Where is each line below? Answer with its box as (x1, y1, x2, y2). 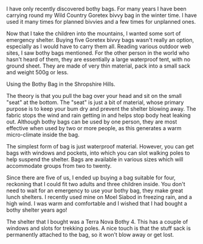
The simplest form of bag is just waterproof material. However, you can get (6, 143, 194, 150)
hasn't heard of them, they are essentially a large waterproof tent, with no (6, 56, 191, 63)
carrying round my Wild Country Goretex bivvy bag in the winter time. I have (6, 12, 198, 19)
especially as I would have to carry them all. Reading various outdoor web (6, 43, 191, 50)
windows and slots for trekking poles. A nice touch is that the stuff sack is (6, 225, 191, 232)
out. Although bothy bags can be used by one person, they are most (6, 118, 177, 125)
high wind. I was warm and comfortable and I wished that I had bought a (6, 200, 187, 207)
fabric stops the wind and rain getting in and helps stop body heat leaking (6, 112, 191, 119)
